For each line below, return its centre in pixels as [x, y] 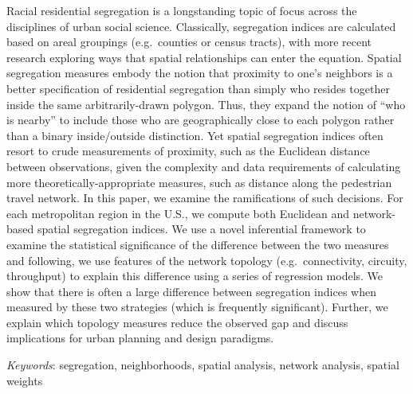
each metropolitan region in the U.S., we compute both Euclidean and [178, 213]
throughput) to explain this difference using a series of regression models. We [195, 276]
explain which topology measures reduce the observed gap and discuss [177, 322]
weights [25, 380]
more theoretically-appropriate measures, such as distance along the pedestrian [199, 182]
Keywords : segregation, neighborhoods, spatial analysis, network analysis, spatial [203, 365]
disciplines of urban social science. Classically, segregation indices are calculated [201, 26]
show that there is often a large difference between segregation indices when [191, 291]
